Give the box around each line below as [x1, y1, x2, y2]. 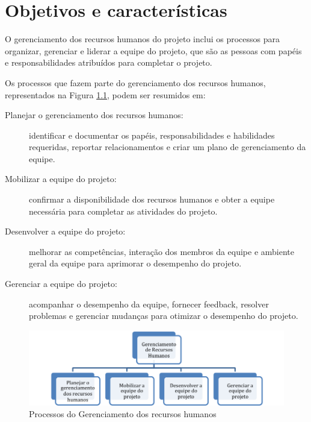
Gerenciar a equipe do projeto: [5, 277, 117, 290]
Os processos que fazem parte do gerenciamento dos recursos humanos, [5, 76, 266, 89]
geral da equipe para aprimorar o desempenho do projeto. [29, 257, 242, 269]
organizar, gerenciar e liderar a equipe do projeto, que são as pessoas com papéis [5, 44, 302, 57]
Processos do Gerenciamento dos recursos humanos [29, 408, 217, 420]
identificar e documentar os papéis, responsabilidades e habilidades [29, 128, 275, 141]
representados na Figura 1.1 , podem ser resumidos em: [5, 88, 206, 101]
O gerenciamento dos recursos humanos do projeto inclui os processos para [5, 33, 280, 45]
